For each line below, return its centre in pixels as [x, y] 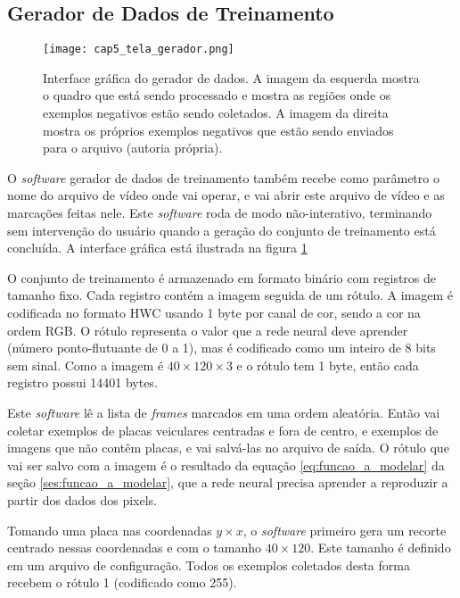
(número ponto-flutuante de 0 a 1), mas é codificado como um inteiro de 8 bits [222, 348]
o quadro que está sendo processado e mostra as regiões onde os [217, 95]
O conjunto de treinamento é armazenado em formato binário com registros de [222, 277]
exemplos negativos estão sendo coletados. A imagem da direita [216, 113]
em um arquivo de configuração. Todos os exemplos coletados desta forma [209, 565]
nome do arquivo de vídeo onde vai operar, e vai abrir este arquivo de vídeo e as [226, 195]
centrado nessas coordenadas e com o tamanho [135, 548]
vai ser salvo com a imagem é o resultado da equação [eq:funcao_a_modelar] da [226, 465]
